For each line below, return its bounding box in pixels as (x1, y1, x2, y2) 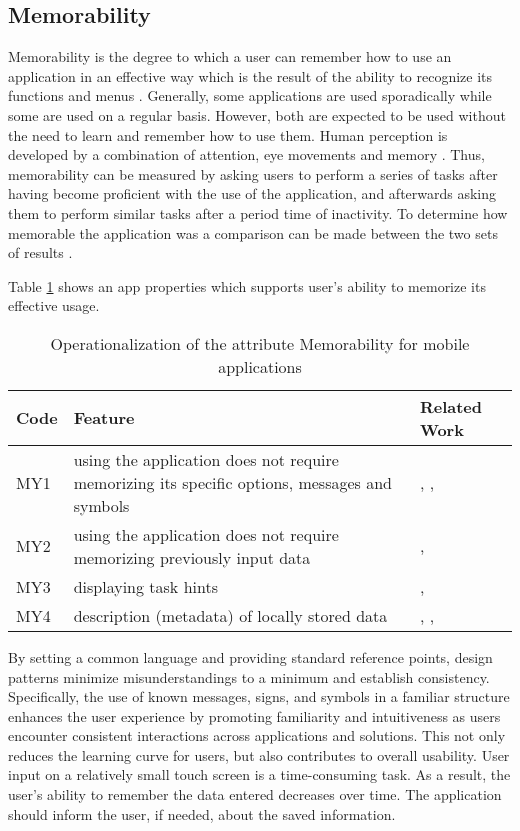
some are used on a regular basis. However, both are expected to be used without (8, 104, 506, 125)
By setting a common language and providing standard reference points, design (8, 646, 493, 667)
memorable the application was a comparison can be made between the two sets (8, 222, 498, 243)
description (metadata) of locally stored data (73, 603, 388, 627)
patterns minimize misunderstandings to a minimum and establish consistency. (8, 666, 490, 687)
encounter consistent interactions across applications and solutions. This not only (8, 725, 506, 746)
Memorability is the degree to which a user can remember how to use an (8, 46, 452, 67)
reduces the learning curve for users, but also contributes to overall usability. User (8, 744, 510, 765)
